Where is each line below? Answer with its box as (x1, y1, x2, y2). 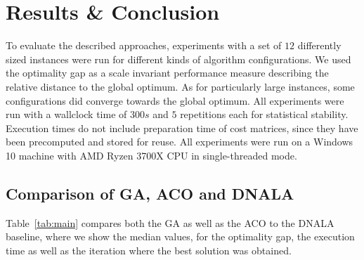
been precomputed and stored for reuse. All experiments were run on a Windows (6, 134, 353, 149)
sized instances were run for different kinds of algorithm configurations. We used (6, 51, 351, 66)
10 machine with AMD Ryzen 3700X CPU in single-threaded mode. (6, 148, 297, 162)
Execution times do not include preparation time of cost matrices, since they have (6, 120, 358, 135)
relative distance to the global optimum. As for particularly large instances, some (6, 79, 355, 93)
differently (297, 38, 342, 53)
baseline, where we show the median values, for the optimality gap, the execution (6, 229, 355, 244)
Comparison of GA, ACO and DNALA (6, 182, 294, 204)
